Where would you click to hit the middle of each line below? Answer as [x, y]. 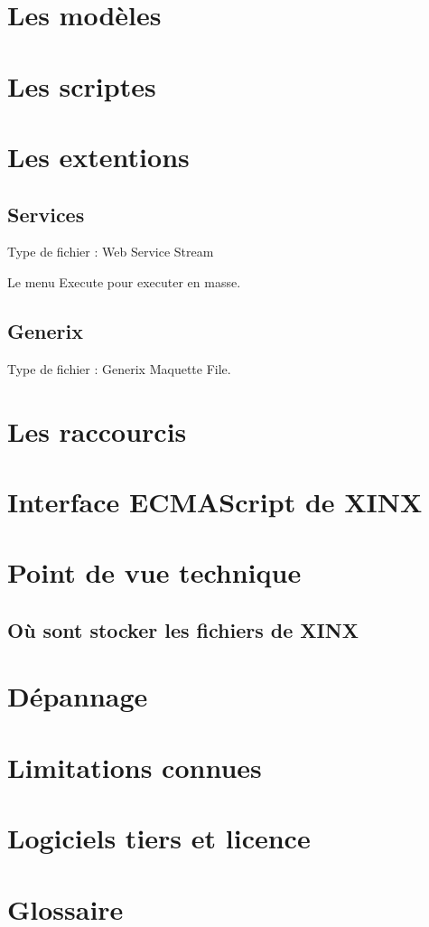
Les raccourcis [97, 431]
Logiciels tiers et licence [159, 838]
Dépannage [78, 696]
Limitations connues [135, 767]
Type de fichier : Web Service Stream [111, 252]
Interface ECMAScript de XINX [215, 501]
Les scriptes [82, 85]
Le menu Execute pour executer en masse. [124, 281]
